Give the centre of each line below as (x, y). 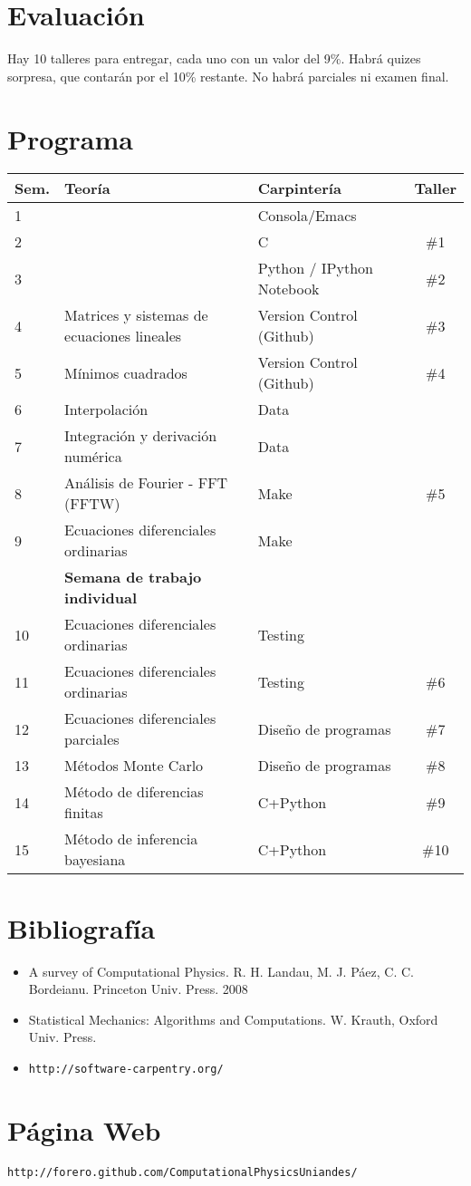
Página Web (84, 1129)
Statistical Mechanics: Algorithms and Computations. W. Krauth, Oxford (233, 1019)
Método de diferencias (134, 792)
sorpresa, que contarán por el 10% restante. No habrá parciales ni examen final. (228, 76)
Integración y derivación (141, 436)
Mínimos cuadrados (126, 372)
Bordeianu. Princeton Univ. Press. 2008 (138, 989)
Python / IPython (315, 268)
